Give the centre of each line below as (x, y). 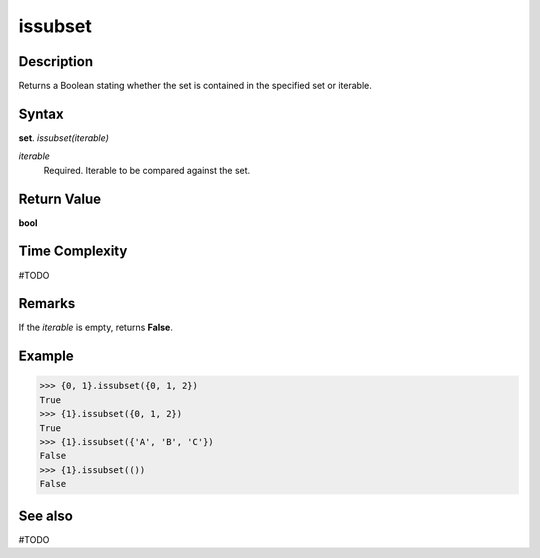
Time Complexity (73, 251)
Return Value (60, 198)
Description (56, 61)
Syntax (41, 113)
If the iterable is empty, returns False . (96, 327)
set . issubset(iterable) (63, 137)
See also (46, 515)
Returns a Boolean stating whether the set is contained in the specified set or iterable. (195, 86)
